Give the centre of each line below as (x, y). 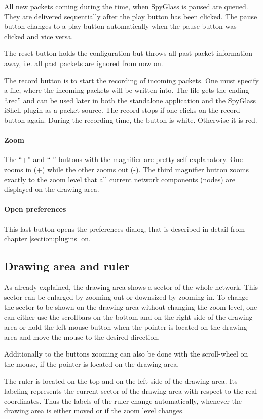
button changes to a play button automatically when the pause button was (120, 26)
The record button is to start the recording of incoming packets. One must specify (132, 80)
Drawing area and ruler (67, 266)
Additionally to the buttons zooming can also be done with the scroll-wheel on (126, 354)
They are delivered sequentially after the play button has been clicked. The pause (131, 16)
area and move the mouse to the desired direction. (82, 336)
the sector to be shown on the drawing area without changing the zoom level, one (131, 307)
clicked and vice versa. (39, 36)
